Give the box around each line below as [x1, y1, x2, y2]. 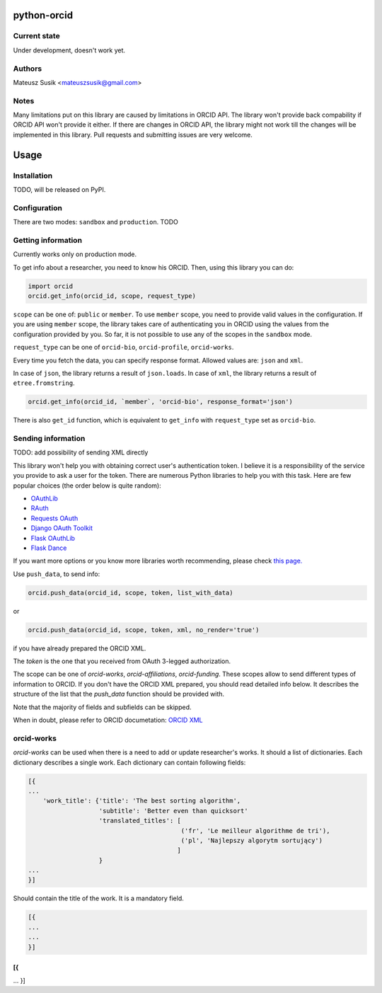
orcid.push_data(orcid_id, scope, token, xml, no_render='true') [28, 626, 260, 633]
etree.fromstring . [13, 379, 75, 387]
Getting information [13, 235, 83, 245]
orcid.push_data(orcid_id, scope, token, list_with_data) [28, 588, 233, 597]
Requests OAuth [30, 514, 79, 522]
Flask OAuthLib [30, 534, 76, 542]
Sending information [13, 434, 86, 444]
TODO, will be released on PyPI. [13, 185, 106, 194]
